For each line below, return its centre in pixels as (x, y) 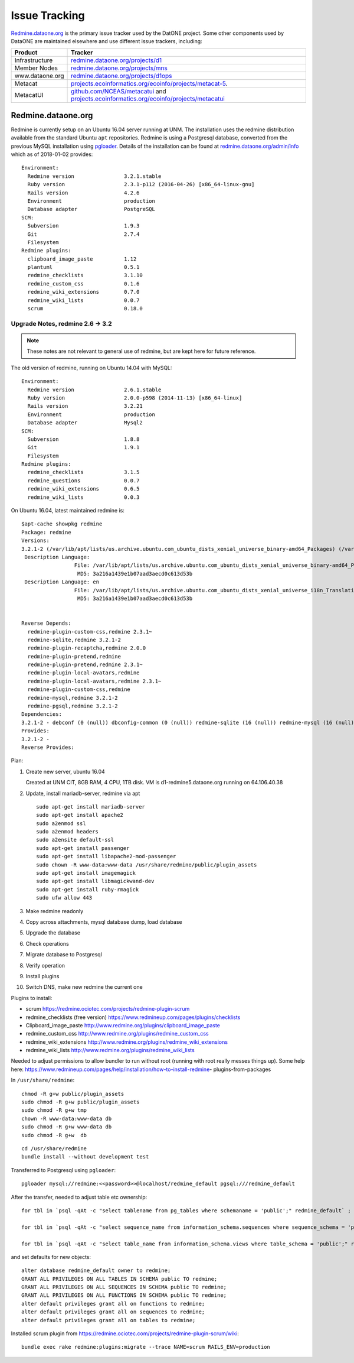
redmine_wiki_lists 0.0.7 (83, 300)
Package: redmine (46, 532)
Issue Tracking (48, 15)
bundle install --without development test (85, 1157)
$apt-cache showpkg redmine (62, 524)
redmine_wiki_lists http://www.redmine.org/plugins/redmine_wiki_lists (110, 1050)
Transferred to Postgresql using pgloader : (63, 1170)
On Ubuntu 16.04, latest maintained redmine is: (68, 511)
